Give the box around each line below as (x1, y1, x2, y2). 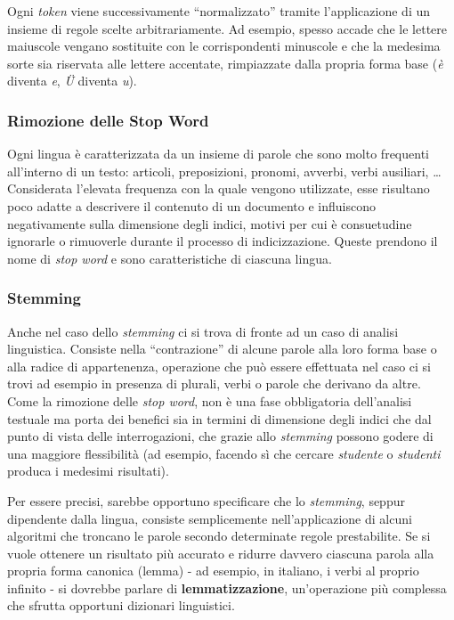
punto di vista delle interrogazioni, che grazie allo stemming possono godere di (7, 427, 434, 445)
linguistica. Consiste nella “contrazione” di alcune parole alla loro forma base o (7, 339, 437, 358)
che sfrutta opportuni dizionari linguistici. (7, 596, 235, 615)
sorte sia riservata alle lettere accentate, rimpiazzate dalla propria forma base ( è (7, 53, 443, 72)
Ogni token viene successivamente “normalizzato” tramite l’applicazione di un (7, 2, 431, 20)
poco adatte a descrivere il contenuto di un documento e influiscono (7, 196, 377, 215)
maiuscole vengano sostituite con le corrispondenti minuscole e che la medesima (7, 37, 441, 55)
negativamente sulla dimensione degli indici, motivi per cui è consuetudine (7, 214, 412, 232)
